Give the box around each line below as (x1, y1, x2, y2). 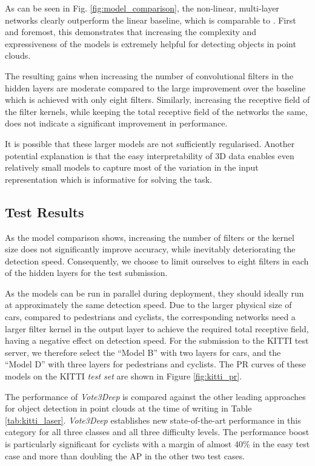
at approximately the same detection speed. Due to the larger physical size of (5, 298, 292, 311)
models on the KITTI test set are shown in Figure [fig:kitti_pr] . (5, 370, 242, 382)
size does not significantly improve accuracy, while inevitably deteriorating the (5, 243, 296, 255)
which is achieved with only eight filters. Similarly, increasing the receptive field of (5, 93, 310, 106)
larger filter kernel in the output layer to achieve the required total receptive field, (5, 322, 309, 335)
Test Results (5, 202, 84, 221)
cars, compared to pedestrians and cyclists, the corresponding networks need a (5, 310, 296, 323)
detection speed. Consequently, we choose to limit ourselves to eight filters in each (5, 254, 309, 267)
